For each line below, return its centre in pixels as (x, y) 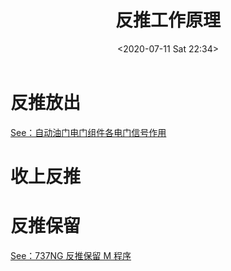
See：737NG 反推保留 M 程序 (71, 255)
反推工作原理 (167, 20)
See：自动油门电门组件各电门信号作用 (88, 132)
